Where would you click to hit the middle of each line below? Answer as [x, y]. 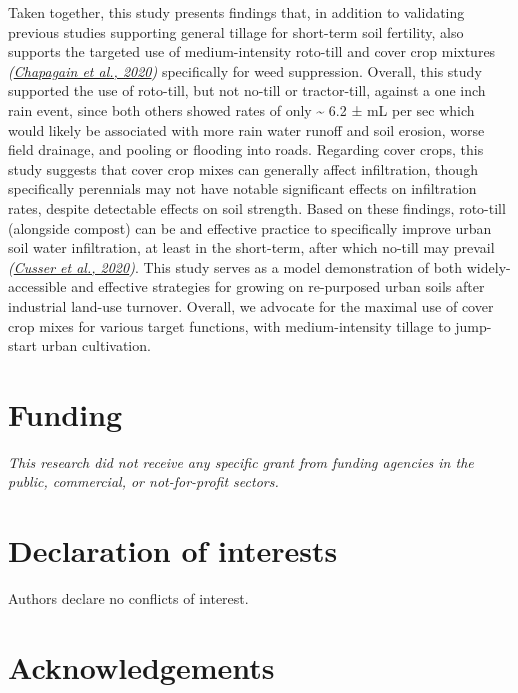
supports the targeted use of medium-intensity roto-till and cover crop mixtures [252, 51]
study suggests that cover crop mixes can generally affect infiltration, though [243, 168]
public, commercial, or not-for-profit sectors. [143, 481]
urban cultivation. [96, 345]
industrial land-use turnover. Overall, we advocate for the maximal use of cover [251, 305]
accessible [37, 286]
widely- [488, 266]
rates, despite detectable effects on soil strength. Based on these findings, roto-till [257, 207]
